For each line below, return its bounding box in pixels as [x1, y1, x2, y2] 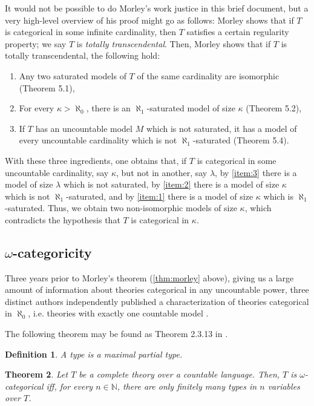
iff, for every [46, 379, 93, 392]
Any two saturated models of [19, 69, 126, 82]
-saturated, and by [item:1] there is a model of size [66, 189, 253, 202]
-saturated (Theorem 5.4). [192, 134, 289, 146]
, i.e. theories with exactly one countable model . [28, 307, 209, 319]
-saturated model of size [146, 102, 235, 114]
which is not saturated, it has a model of [146, 122, 297, 134]
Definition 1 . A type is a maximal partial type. [5, 347, 183, 360]
